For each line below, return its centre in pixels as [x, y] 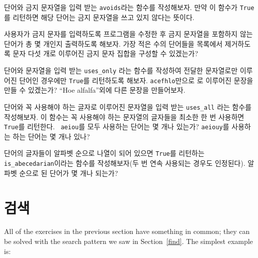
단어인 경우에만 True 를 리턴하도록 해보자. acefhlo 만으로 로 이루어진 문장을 [136, 80]
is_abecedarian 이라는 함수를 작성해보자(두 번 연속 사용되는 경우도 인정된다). [125, 163]
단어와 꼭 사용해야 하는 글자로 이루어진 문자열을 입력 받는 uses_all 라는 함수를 [128, 106]
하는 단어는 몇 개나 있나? [51, 136]
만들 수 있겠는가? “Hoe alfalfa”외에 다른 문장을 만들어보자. [95, 90]
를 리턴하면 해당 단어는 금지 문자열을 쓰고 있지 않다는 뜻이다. [99, 17]
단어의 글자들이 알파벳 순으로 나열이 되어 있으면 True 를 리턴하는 [104, 153]
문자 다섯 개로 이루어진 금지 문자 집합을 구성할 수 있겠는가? [105, 53]
